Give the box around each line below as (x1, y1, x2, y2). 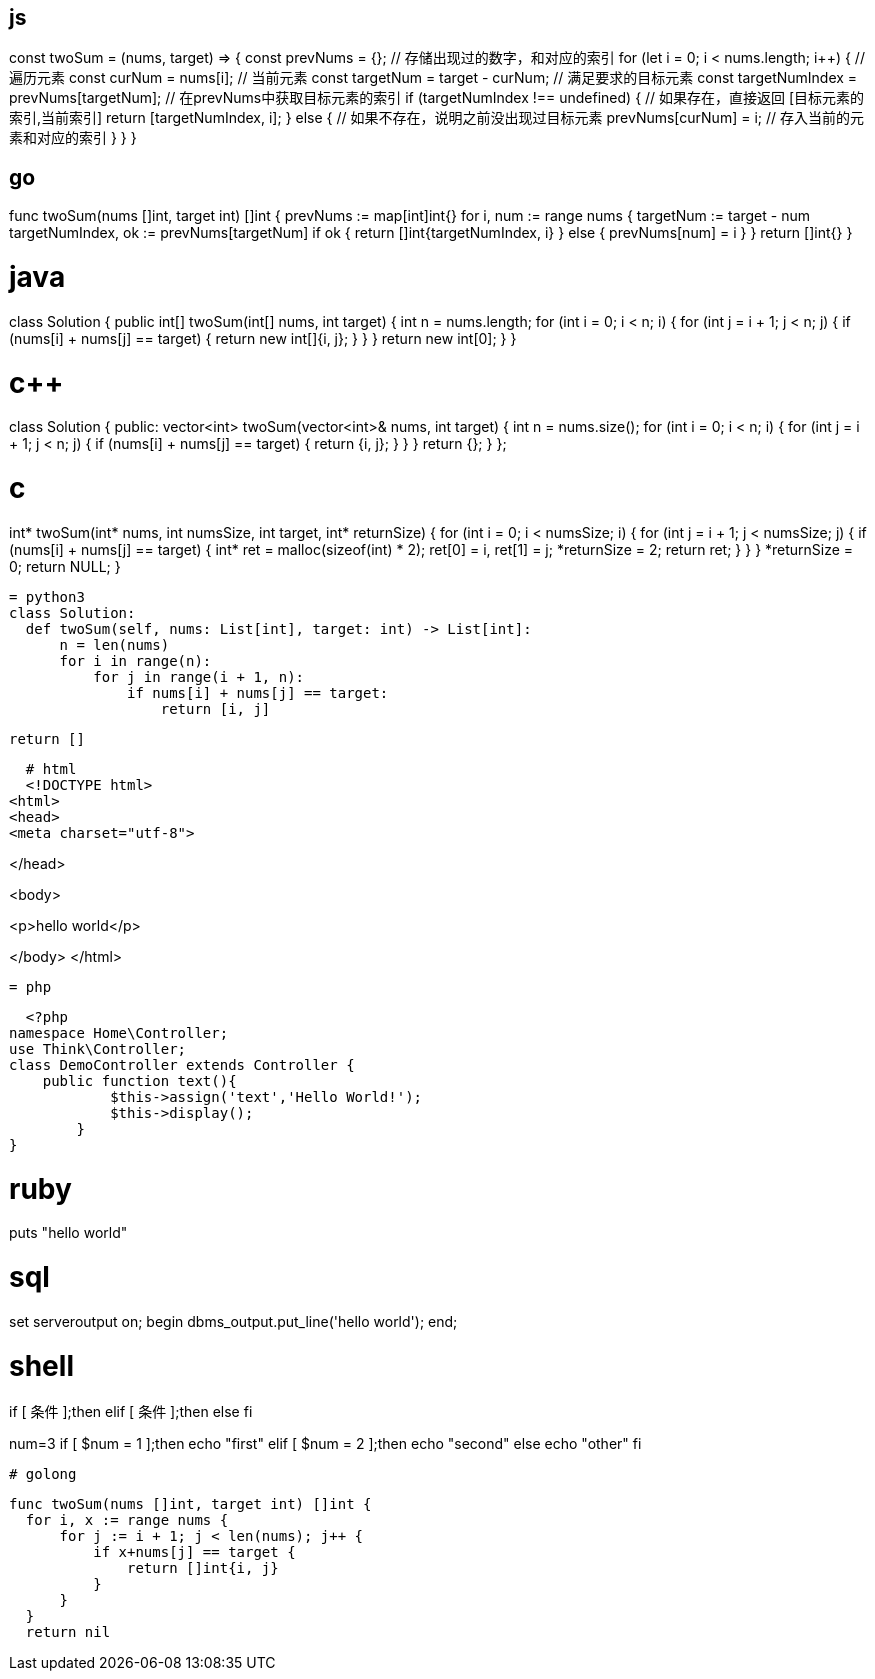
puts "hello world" (9, 1224, 128, 1242)
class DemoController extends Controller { (9, 1056, 355, 1073)
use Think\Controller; (9, 1040, 187, 1057)
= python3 (9, 588, 85, 605)
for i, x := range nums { (25, 1512, 229, 1529)
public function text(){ (42, 1072, 237, 1089)
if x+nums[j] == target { (93, 1544, 296, 1561)
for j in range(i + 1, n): (93, 668, 305, 685)
